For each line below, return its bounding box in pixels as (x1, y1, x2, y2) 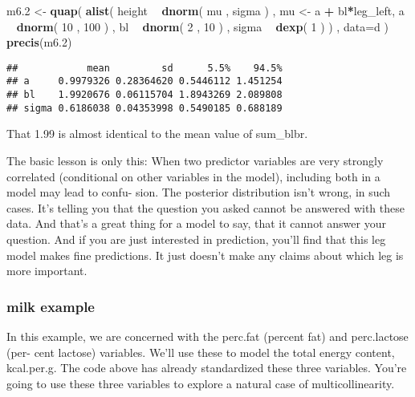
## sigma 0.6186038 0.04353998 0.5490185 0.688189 (6, 102, 283, 114)
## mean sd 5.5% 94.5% (6, 62, 283, 74)
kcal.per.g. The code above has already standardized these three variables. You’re (6, 359, 407, 376)
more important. (6, 262, 87, 279)
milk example (6, 296, 95, 316)
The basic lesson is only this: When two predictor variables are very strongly (6, 152, 384, 168)
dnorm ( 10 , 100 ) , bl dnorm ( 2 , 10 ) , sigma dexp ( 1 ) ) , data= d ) (16, 18, 389, 34)
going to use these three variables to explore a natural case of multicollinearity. (6, 375, 395, 391)
